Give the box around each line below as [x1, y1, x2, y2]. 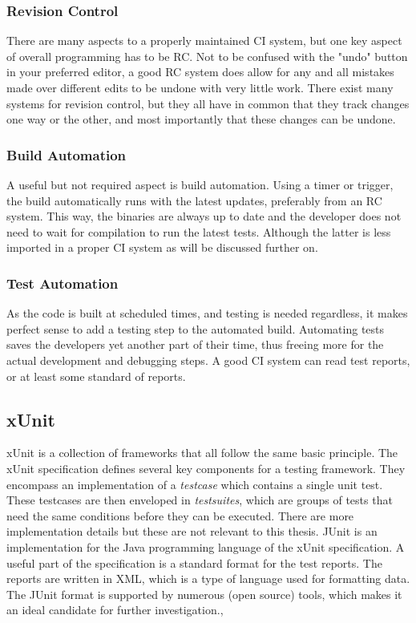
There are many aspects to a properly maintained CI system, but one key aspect [6, 32, 402, 49]
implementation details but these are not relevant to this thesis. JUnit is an [6, 523, 378, 540]
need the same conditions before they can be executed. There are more [6, 507, 354, 524]
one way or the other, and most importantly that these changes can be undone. [6, 111, 396, 127]
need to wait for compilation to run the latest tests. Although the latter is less [6, 223, 391, 240]
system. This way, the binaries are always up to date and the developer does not [6, 208, 402, 225]
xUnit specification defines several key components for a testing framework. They [6, 459, 406, 476]
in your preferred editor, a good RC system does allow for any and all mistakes [6, 63, 394, 80]
